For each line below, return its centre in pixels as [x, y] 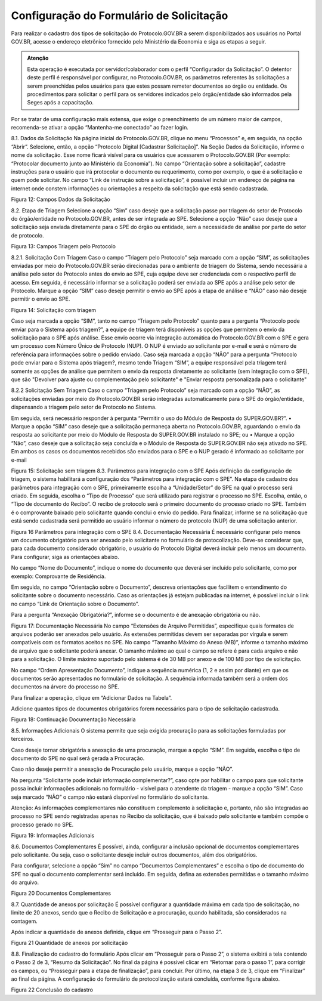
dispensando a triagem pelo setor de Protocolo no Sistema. [84, 407]
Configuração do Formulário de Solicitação [120, 16]
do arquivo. [25, 882]
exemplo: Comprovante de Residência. [58, 576]
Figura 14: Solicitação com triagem [54, 310]
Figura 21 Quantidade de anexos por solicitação [69, 943]
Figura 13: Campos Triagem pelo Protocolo [64, 246]
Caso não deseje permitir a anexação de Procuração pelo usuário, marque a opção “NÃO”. [122, 769]
